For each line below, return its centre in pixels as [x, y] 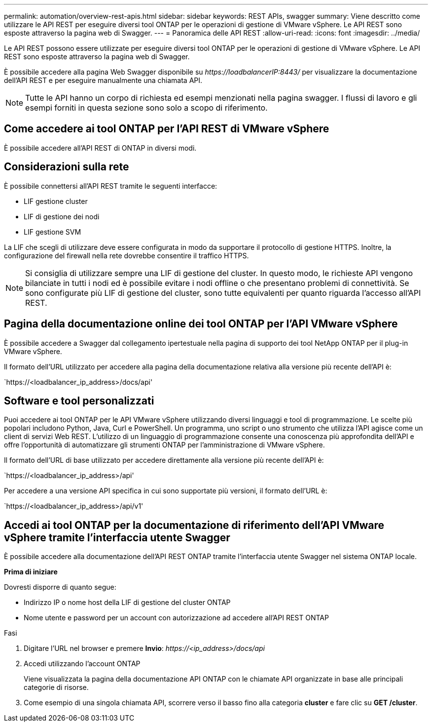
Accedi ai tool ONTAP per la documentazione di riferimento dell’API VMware [194, 525]
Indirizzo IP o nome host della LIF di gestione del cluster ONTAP [127, 603]
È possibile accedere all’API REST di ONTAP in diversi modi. [100, 148]
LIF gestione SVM [53, 232]
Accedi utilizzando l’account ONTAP [82, 664]
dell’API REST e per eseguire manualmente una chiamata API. [103, 80]
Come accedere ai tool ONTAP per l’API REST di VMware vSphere [167, 129]
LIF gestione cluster [56, 201]
